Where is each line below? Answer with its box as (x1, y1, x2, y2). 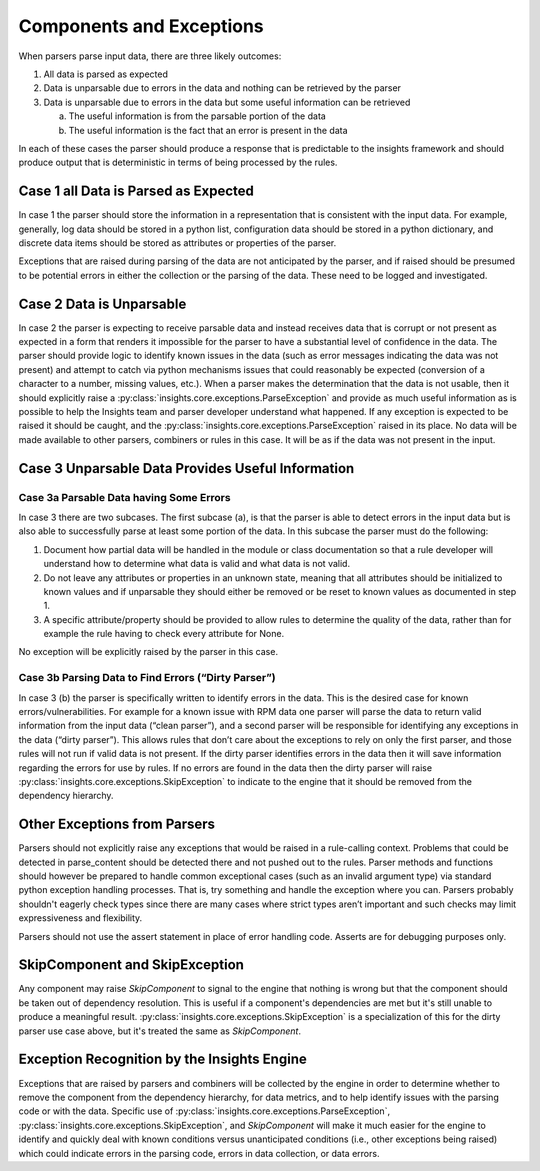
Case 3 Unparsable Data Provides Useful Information (18, 460, 355, 477)
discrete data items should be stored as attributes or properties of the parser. (18, 236, 337, 249)
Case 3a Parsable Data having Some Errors (18, 490, 231, 504)
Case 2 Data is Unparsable (18, 295, 187, 312)
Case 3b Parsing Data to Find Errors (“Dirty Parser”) (18, 671, 276, 685)
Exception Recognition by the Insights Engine (18, 1051, 307, 1068)
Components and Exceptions (18, 15, 264, 37)
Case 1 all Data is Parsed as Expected (18, 183, 255, 200)
